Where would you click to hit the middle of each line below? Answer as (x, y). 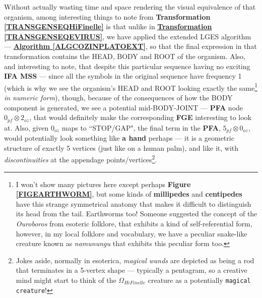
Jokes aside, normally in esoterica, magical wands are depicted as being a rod (135, 260)
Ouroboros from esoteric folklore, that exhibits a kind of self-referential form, (134, 223)
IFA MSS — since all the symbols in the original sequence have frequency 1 (123, 76)
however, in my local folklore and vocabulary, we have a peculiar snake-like (132, 233)
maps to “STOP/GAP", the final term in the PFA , (141, 127)
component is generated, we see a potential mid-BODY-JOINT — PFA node (124, 107)
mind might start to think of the (66, 280)
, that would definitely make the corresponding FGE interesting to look (140, 117)
